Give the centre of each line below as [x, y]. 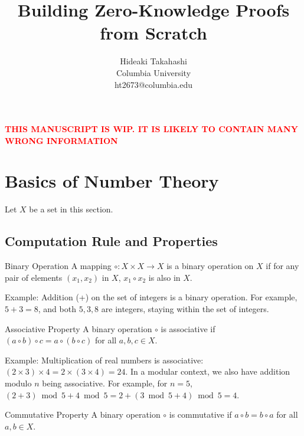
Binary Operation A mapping [58, 266]
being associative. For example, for [105, 383]
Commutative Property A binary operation [83, 414]
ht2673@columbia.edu [153, 84]
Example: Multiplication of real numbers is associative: [104, 360]
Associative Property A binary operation [79, 328]
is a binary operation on [210, 266]
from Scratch [153, 33]
